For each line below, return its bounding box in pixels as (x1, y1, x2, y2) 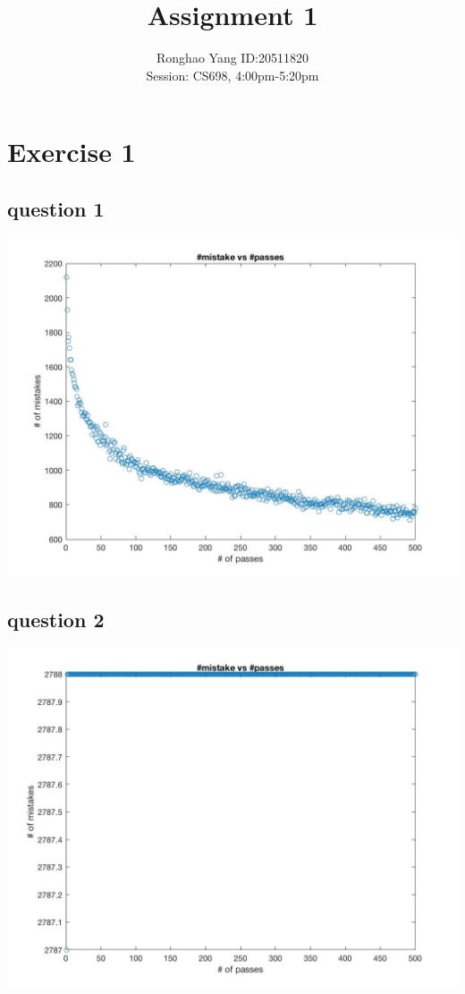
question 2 (7, 605, 105, 633)
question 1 (7, 194, 105, 222)
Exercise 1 (7, 133, 136, 170)
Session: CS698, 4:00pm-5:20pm (146, 65, 319, 84)
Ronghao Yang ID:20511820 (156, 48, 309, 67)
